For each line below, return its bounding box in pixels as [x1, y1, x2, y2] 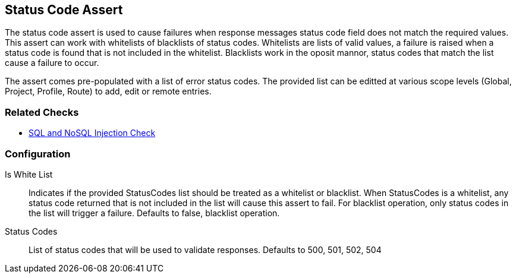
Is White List [5, 169, 53, 179]
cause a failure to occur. [5, 58, 99, 68]
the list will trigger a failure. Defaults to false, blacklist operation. [29, 207, 280, 218]
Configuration [5, 147, 71, 160]
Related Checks [5, 106, 79, 118]
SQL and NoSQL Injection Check [29, 128, 156, 138]
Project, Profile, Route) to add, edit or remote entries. [5, 86, 212, 97]
